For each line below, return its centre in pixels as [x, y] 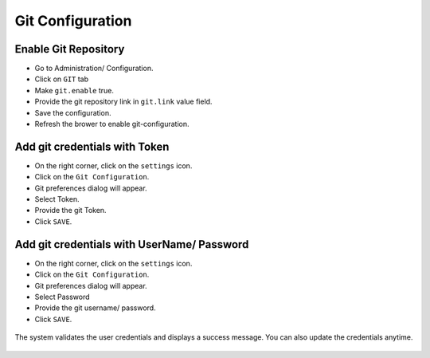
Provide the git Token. [70, 210]
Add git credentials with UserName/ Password [132, 244]
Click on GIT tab [62, 79]
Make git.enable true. [74, 90]
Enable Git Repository [70, 49]
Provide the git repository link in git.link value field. [123, 102]
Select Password [63, 297]
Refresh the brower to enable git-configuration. [112, 124]
